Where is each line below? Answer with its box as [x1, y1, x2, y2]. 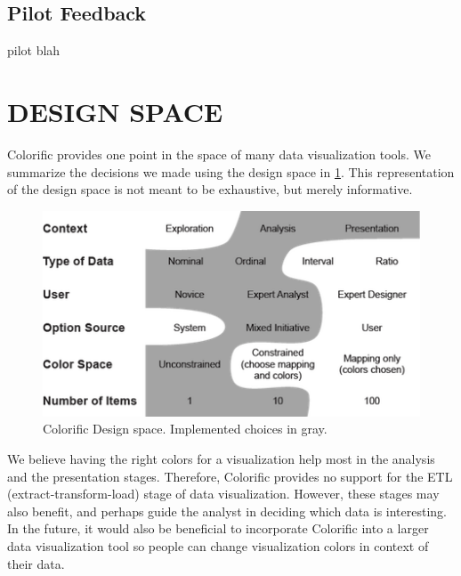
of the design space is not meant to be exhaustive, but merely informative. [7, 180, 413, 199]
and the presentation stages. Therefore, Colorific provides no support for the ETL [7, 466, 453, 485]
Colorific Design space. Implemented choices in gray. [43, 419, 328, 438]
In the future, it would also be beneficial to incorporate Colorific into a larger [7, 519, 429, 538]
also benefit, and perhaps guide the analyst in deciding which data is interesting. [7, 501, 448, 520]
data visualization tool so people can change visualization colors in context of [7, 536, 429, 555]
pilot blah [7, 41, 61, 60]
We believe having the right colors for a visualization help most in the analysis [7, 449, 435, 467]
